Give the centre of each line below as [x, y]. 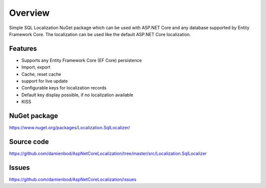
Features [23, 49]
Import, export [36, 67]
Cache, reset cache [41, 74]
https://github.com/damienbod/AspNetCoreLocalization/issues [73, 179]
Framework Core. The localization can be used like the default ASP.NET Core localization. [100, 34]
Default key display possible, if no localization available [77, 95]
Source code [29, 141]
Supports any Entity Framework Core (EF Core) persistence [82, 60]
